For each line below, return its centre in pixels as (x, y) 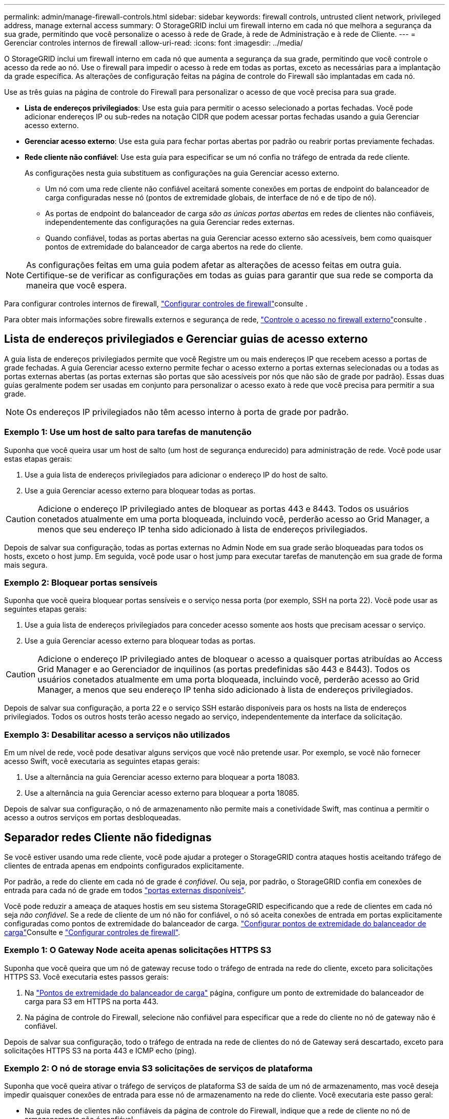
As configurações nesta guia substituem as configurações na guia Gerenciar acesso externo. (182, 173)
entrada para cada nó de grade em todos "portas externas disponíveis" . (125, 890)
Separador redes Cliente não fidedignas (108, 837)
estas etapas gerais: (38, 459)
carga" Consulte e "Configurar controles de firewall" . (92, 932)
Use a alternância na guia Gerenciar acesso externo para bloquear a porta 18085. (162, 793)
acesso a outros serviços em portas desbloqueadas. (93, 818)
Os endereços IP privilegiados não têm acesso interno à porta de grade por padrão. (188, 412)
